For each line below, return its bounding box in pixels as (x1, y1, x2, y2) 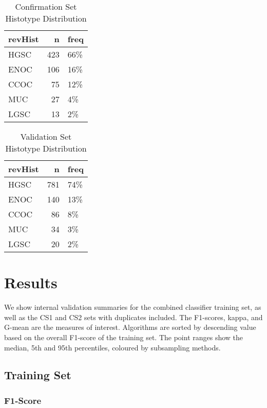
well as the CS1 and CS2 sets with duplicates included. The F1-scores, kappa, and (4, 311, 263, 322)
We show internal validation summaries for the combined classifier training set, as (4, 302, 261, 312)
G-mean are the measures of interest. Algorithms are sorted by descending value (4, 322, 256, 332)
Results (4, 272, 58, 293)
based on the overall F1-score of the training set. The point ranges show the (4, 331, 243, 342)
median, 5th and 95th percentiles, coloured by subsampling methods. (4, 342, 221, 353)
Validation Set (20, 131, 72, 142)
